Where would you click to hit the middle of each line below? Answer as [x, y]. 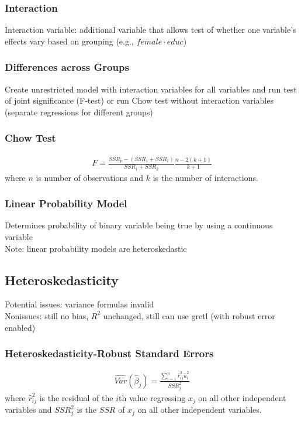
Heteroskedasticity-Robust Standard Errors [109, 353]
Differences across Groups [67, 67]
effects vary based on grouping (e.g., [69, 41]
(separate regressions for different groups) [79, 112]
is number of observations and [90, 177]
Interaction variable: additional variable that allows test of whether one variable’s [150, 30]
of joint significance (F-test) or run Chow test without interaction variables [139, 100]
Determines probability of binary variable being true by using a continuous [139, 225]
